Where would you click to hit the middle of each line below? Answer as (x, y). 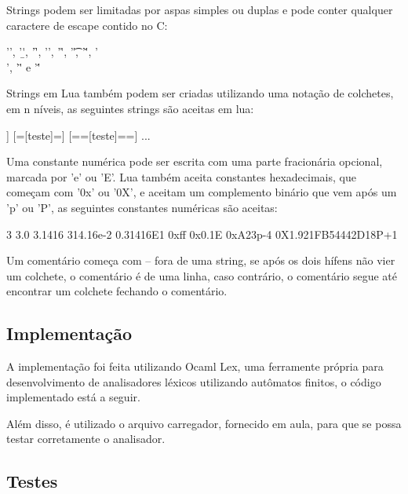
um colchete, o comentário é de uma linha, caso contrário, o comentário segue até (202, 275)
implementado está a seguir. (73, 397)
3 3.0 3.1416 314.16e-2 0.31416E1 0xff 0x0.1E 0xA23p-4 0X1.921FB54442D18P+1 (202, 234)
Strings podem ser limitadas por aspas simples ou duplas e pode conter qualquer (200, 9)
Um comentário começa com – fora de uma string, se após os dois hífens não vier (201, 260)
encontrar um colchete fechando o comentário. (117, 291)
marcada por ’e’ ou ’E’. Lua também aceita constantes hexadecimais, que (181, 176)
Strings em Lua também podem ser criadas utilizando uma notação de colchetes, (200, 93)
